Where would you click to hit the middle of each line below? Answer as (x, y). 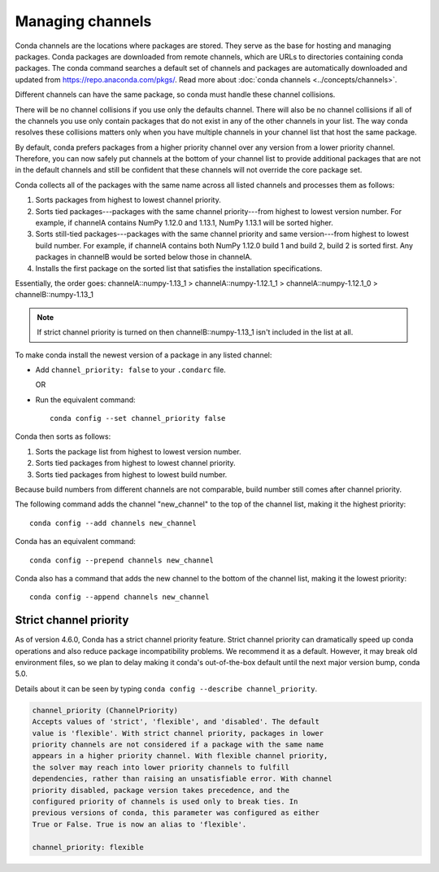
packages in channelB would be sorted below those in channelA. (143, 257)
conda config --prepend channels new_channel (122, 560)
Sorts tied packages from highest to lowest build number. (131, 474)
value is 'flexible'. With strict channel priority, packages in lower (178, 733)
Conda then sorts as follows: (63, 436)
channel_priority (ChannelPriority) (105, 710)
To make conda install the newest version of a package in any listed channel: (143, 355)
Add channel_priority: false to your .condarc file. (131, 370)
